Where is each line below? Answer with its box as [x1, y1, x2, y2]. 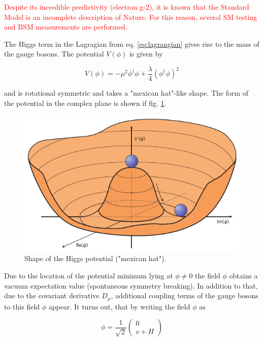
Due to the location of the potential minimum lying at [4, 270, 173, 280]
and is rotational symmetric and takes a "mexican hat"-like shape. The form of [4, 88, 249, 98]
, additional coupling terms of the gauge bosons [111, 290, 258, 301]
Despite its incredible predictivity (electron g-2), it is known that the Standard [4, 2, 249, 12]
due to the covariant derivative [4, 290, 100, 301]
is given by [129, 48, 163, 59]
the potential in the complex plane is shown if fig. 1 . [4, 97, 167, 108]
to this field [4, 301, 40, 311]
